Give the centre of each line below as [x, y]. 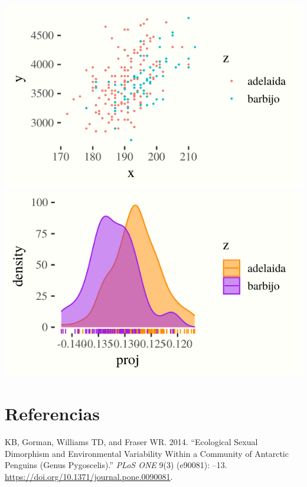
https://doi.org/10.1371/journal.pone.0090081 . [89, 476]
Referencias [53, 414]
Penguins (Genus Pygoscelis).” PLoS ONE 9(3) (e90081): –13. [116, 465]
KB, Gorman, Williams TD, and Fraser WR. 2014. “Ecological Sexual [131, 442]
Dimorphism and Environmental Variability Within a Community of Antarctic [147, 453]
